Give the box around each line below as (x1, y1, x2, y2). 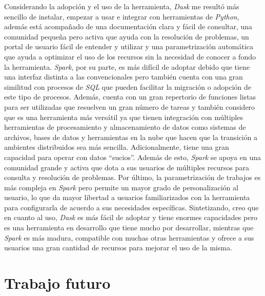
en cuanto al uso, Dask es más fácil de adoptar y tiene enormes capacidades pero (4, 212, 257, 223)
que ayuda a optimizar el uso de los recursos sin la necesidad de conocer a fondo (4, 51, 256, 62)
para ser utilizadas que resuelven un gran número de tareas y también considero (4, 101, 255, 112)
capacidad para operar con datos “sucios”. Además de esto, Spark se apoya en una (4, 151, 261, 162)
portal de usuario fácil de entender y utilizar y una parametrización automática (4, 41, 254, 52)
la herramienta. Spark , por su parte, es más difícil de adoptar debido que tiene (4, 61, 250, 72)
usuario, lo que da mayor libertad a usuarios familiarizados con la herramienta (4, 192, 250, 203)
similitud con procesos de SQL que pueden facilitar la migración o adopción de (4, 81, 251, 92)
